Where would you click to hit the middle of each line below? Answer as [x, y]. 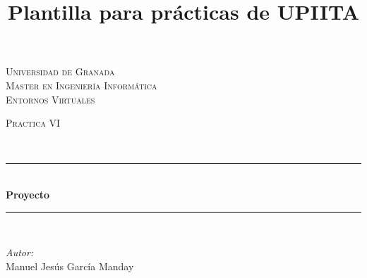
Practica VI [33, 123]
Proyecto [28, 194]
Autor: [20, 252]
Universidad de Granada [60, 71]
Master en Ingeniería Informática [82, 85]
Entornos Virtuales [50, 99]
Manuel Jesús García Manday [70, 266]
